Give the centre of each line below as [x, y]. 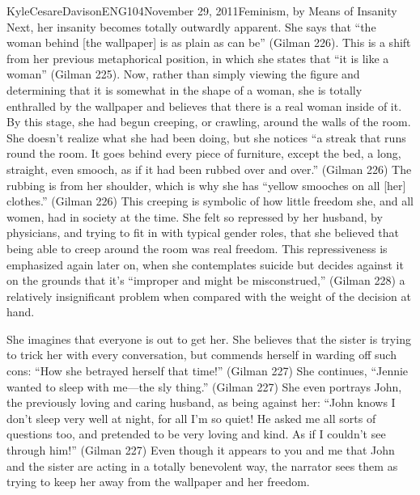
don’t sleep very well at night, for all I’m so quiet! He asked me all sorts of [191, 418]
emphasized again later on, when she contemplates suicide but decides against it [205, 264]
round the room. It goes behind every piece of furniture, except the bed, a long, [204, 153]
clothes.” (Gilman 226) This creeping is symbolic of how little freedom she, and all [210, 201]
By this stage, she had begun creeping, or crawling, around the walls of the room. [209, 122]
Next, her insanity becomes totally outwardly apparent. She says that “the [191, 26]
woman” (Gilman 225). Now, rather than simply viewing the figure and [183, 74]
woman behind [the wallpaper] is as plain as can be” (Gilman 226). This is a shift [209, 42]
